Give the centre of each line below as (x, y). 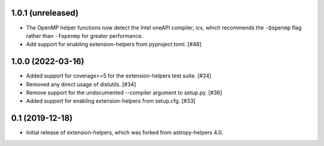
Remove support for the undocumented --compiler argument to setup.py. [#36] (124, 93)
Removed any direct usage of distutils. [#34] (81, 84)
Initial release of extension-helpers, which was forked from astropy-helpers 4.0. (124, 133)
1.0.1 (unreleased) (45, 13)
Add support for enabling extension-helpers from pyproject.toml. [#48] (114, 44)
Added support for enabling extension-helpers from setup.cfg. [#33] (111, 101)
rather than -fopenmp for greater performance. (85, 35)
